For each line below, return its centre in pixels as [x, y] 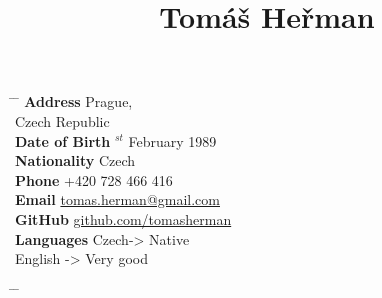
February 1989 [172, 140]
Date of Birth [63, 140]
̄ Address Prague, [74, 101]
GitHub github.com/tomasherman [123, 218]
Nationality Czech [75, 160]
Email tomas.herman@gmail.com [117, 199]
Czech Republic [62, 120]
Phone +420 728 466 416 [94, 179]
